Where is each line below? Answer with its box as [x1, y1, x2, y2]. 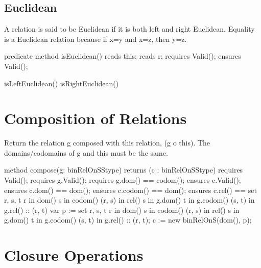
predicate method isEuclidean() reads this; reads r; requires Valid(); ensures [4, 51, 241, 61]
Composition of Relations [4, 108, 187, 129]
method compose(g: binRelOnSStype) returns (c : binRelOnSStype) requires [4, 164, 243, 175]
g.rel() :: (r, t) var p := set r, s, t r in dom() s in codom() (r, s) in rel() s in [4, 204, 240, 215]
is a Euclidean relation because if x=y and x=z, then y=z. [4, 33, 187, 44]
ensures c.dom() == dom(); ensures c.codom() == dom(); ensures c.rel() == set [4, 184, 257, 195]
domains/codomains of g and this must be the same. [4, 147, 168, 158]
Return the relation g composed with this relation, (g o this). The [4, 137, 210, 148]
